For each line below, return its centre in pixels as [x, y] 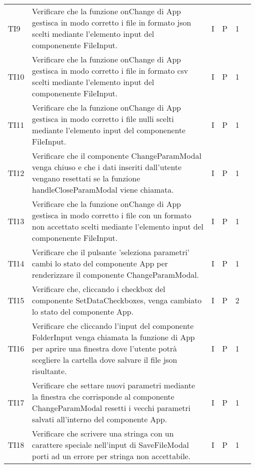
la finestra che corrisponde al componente [103, 396]
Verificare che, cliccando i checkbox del [99, 289]
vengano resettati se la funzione [86, 178]
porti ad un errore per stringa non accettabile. [111, 456]
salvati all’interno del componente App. [100, 419]
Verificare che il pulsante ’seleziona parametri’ [111, 252]
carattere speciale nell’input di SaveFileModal [111, 445]
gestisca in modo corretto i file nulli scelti [103, 119]
